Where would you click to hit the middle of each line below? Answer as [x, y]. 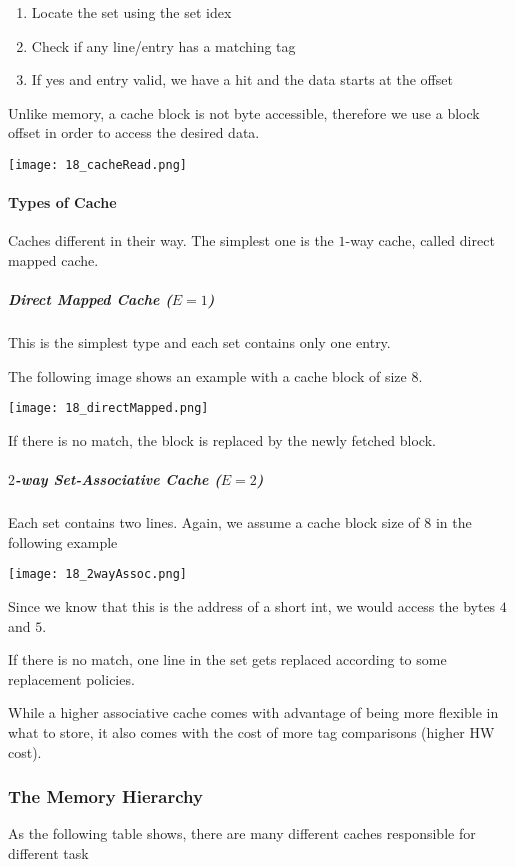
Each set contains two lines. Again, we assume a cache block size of [214, 522]
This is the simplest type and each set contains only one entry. [199, 342]
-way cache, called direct [420, 240]
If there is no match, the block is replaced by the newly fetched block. [222, 440]
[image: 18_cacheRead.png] [97, 164]
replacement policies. [71, 678]
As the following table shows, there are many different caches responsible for [242, 833]
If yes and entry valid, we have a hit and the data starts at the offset [242, 79]
